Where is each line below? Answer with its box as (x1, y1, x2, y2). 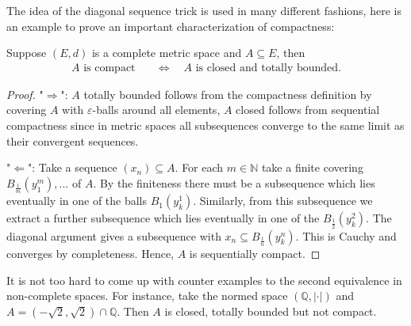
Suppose (6, 44, 47, 61)
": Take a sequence (27, 159, 117, 176)
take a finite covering (261, 159, 363, 176)
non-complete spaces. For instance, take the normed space (6, 287, 288, 304)
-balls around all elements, (92, 101, 221, 118)
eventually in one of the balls (6, 192, 148, 209)
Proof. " (6, 85, 44, 102)
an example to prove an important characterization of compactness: (6, 17, 335, 34)
